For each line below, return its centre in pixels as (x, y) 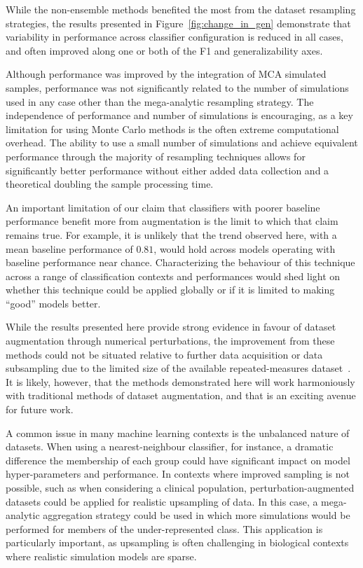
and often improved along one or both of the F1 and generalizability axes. (164, 50)
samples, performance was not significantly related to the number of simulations (177, 87)
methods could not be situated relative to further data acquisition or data (164, 354)
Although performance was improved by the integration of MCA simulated (166, 74)
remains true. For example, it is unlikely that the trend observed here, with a (171, 234)
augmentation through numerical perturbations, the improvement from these (170, 341)
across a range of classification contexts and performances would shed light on (173, 276)
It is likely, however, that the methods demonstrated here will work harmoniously (180, 381)
